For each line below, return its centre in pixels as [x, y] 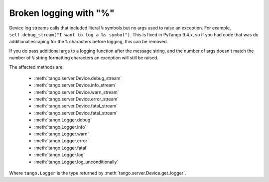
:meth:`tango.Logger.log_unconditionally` [76, 162]
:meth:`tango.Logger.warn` [62, 134]
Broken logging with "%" [62, 13]
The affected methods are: [37, 67]
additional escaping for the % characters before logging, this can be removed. [89, 42]
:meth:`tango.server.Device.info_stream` [75, 85]
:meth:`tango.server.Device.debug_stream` [78, 78]
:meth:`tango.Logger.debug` [63, 120]
